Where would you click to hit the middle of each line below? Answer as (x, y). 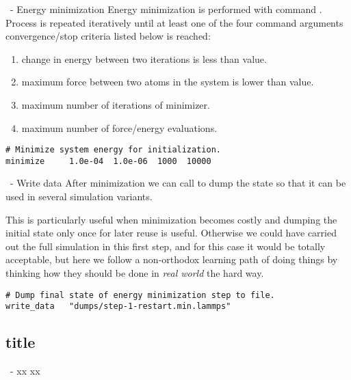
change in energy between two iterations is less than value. (144, 58)
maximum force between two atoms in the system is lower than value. (168, 82)
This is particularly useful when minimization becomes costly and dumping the (171, 219)
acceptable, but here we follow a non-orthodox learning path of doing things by (172, 259)
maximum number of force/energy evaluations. (119, 127)
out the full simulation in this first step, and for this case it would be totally (166, 246)
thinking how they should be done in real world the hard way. (135, 273)
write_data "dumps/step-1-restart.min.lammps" (118, 307)
